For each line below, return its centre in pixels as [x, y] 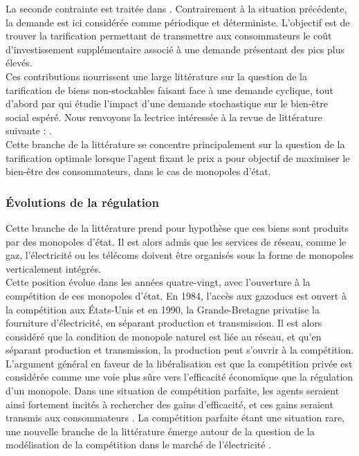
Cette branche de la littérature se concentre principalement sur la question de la [175, 144]
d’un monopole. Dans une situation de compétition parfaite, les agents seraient [173, 391]
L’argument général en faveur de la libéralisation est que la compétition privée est [179, 363]
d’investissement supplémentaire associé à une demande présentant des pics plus [175, 49]
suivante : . [29, 130]
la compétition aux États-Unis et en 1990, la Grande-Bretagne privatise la [163, 309]
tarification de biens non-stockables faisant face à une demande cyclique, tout [170, 90]
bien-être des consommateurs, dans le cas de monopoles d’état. [138, 171]
